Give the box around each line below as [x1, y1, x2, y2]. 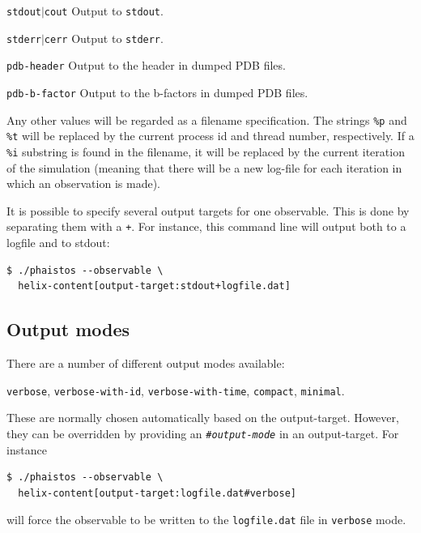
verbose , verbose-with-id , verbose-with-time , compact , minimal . [6, 382, 345, 399]
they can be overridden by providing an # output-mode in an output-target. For [6, 424, 399, 441]
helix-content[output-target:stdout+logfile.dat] [18, 280, 291, 292]
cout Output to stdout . [44, 2, 164, 19]
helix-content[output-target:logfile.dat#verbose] [18, 487, 296, 499]
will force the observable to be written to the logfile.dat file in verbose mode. [6, 511, 406, 528]
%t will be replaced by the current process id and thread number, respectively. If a [6, 127, 415, 144]
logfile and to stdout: [6, 234, 110, 251]
